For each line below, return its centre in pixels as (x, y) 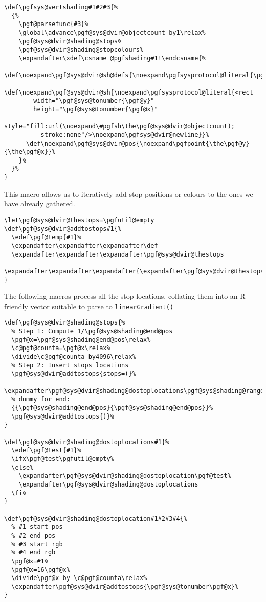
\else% (23, 467)
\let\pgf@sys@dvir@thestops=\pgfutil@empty (79, 220)
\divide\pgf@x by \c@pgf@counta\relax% (79, 578)
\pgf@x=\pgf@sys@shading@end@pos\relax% (81, 340)
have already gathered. (40, 204)
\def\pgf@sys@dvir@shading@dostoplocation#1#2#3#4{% (96, 518)
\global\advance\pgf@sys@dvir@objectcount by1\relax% (112, 32)
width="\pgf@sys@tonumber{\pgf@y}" (94, 101)
